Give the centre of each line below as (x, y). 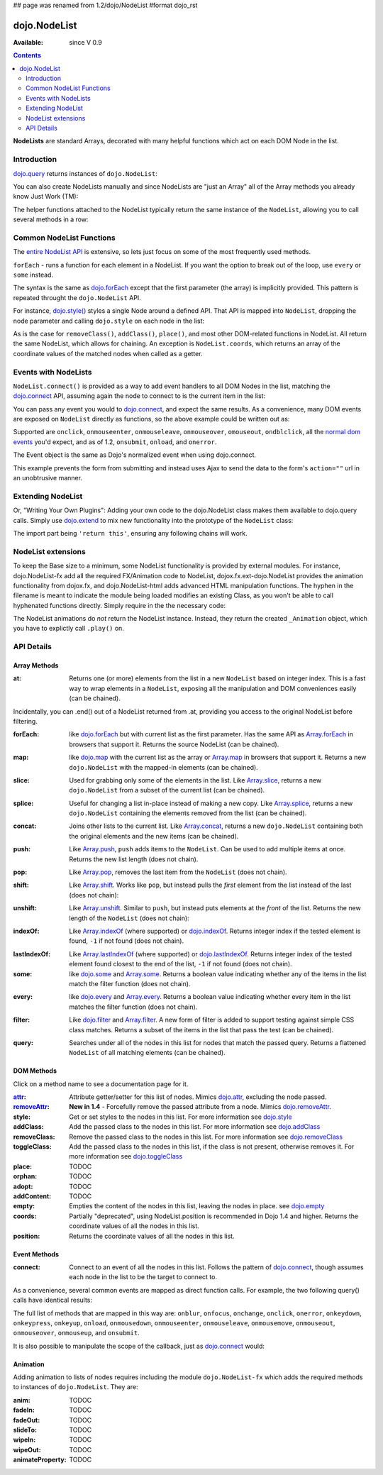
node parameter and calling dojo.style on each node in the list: (109, 321)
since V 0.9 (85, 42)
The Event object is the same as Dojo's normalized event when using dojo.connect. (135, 455)
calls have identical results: (52, 1300)
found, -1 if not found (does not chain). (127, 941)
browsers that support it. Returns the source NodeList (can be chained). (174, 744)
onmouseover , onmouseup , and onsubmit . (76, 1333)
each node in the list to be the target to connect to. (143, 1277)
